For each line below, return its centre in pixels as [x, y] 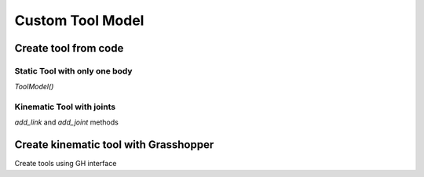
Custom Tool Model [79, 20]
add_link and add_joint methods [67, 122]
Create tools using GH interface [66, 164]
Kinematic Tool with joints [65, 107]
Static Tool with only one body [73, 70]
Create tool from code [69, 48]
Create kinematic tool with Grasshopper [114, 145]
